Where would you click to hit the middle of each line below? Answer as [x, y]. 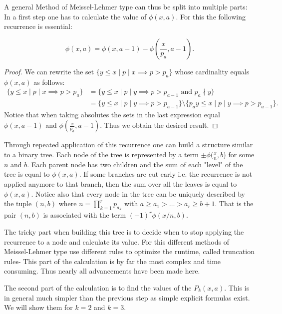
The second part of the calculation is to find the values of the [98, 287]
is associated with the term [85, 215]
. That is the [234, 203]
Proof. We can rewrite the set [49, 71]
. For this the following [211, 16]
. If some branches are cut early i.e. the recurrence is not [166, 174]
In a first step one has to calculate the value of [75, 16]
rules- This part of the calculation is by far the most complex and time [113, 261]
